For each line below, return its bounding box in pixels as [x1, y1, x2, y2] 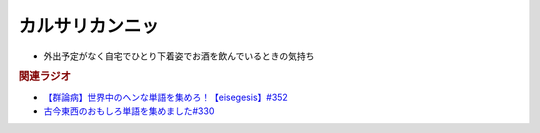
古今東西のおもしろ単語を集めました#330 [43, 105, 215, 117]
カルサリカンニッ [18, 15, 160, 37]
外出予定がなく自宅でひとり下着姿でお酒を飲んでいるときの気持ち [43, 50, 315, 62]
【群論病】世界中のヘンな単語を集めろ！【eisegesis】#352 [43, 91, 289, 103]
